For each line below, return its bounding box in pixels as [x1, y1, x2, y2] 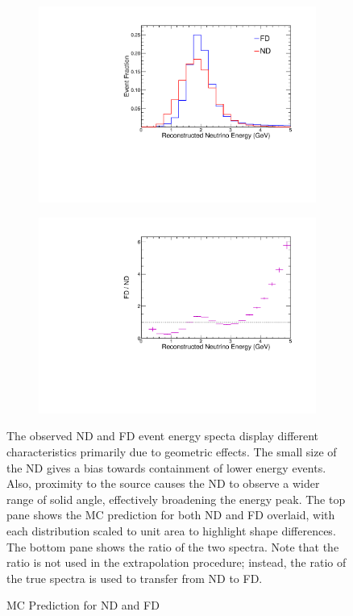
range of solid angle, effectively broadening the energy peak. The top [6, 490, 346, 507]
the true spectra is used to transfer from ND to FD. [6, 569, 263, 586]
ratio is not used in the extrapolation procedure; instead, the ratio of [6, 554, 347, 571]
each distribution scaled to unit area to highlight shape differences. [6, 522, 336, 539]
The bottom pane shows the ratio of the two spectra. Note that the [6, 538, 339, 555]
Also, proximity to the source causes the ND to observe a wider [6, 475, 320, 492]
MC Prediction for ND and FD [6, 597, 160, 614]
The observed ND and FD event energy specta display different [6, 427, 319, 444]
